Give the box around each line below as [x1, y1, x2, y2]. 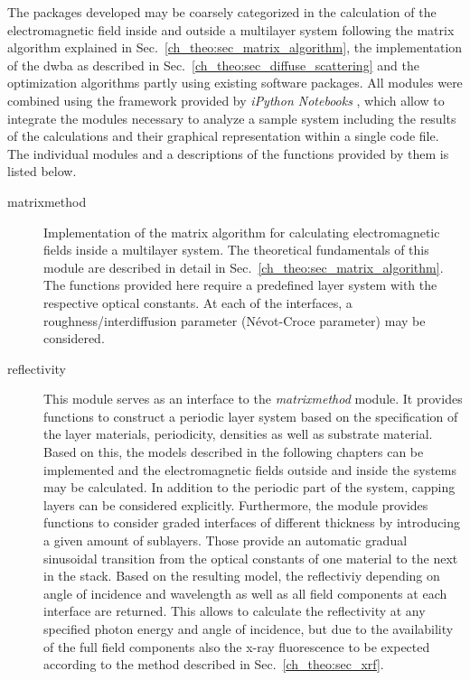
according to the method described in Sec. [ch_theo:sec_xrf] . [43, 655, 384, 674]
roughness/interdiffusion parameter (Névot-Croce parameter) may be [43, 311, 426, 330]
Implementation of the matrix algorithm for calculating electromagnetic [43, 222, 440, 241]
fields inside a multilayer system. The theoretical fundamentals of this [43, 240, 429, 259]
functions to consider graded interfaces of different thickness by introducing [43, 513, 461, 532]
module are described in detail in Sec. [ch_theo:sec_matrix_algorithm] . [43, 257, 444, 276]
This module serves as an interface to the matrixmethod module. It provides [43, 389, 463, 408]
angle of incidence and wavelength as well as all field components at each [43, 583, 447, 602]
